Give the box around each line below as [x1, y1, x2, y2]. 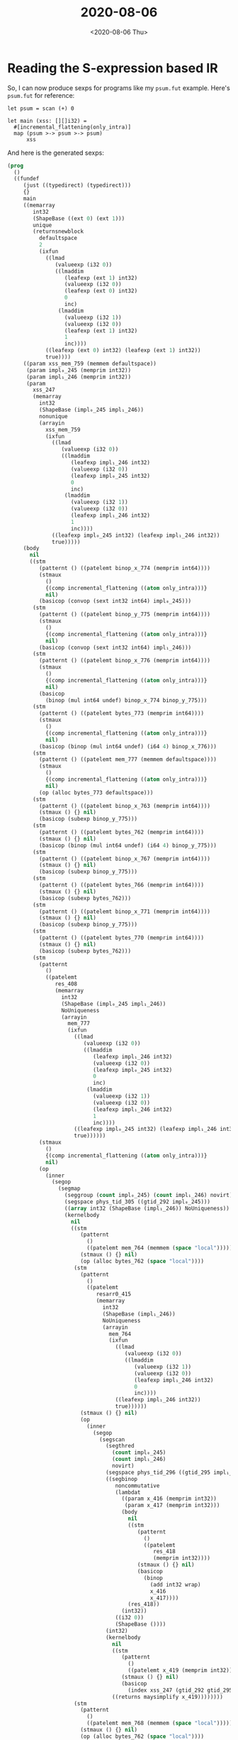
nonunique [38, 412, 69, 420]
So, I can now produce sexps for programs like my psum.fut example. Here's [7, 83, 230, 92]
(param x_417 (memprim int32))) [124, 1502, 220, 1509]
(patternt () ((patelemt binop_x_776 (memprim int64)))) [38, 657, 211, 664]
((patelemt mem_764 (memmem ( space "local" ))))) [86, 1244, 233, 1252]
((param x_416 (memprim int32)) [121, 1495, 217, 1502]
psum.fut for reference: [7, 91, 75, 99]
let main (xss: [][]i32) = [7, 117, 87, 124]
